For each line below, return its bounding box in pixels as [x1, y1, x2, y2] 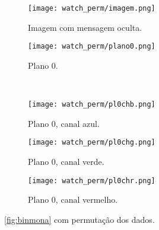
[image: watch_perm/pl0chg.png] [28, 138, 155, 147]
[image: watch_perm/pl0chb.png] [28, 100, 155, 109]
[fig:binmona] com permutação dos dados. [4, 213, 155, 225]
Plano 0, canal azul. [28, 117, 100, 129]
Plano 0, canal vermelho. [28, 193, 118, 206]
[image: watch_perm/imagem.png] [28, 4, 155, 12]
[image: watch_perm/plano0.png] [28, 42, 155, 51]
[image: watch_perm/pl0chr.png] [28, 176, 155, 185]
